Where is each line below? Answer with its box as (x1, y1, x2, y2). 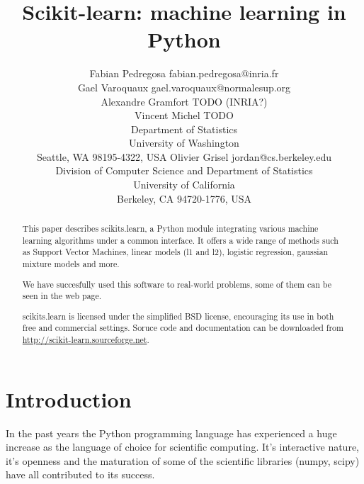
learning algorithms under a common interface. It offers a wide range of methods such (22, 234, 339, 246)
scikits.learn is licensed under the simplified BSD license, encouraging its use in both (22, 310, 334, 322)
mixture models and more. (22, 258, 120, 270)
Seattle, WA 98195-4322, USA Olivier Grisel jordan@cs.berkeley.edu (36, 149, 332, 164)
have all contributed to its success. (6, 467, 155, 482)
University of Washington (129, 135, 239, 150)
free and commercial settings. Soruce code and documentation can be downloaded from (22, 322, 343, 334)
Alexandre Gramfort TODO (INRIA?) (101, 94, 268, 108)
